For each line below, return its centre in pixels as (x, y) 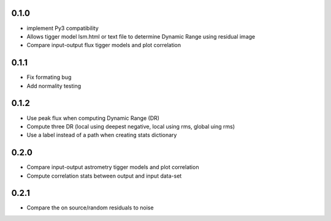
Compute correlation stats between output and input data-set (104, 176)
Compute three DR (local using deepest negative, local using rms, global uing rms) (131, 126)
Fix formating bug (49, 77)
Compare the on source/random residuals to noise (90, 208)
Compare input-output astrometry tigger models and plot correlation (113, 167)
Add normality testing (54, 86)
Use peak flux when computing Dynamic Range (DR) (93, 118)
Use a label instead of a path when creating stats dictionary (102, 135)
